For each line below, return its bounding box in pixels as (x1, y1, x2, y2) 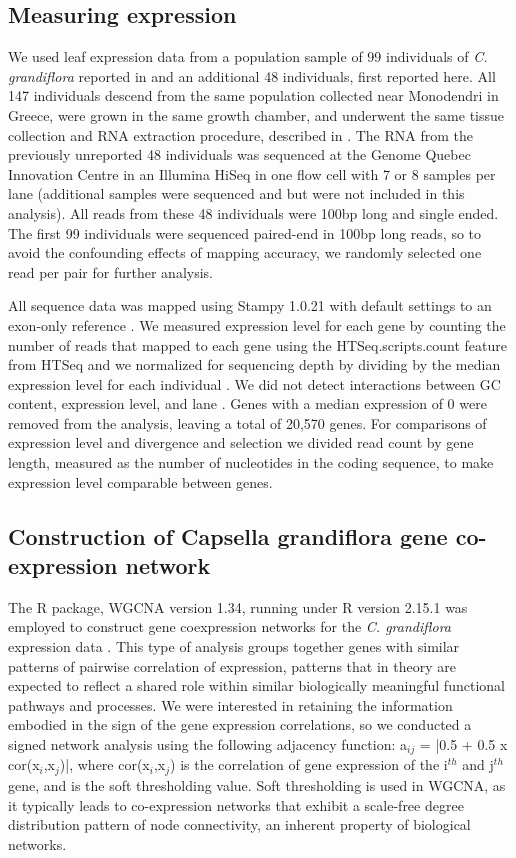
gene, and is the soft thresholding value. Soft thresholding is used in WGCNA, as (8, 774, 506, 795)
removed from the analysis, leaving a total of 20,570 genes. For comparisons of (8, 412, 487, 433)
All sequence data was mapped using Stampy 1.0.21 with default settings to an (8, 295, 492, 316)
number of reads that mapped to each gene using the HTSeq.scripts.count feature (8, 334, 508, 355)
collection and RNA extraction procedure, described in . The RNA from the (8, 124, 474, 145)
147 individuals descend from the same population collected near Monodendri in (8, 85, 499, 106)
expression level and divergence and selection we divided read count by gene (8, 432, 474, 453)
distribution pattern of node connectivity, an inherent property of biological (8, 814, 471, 835)
